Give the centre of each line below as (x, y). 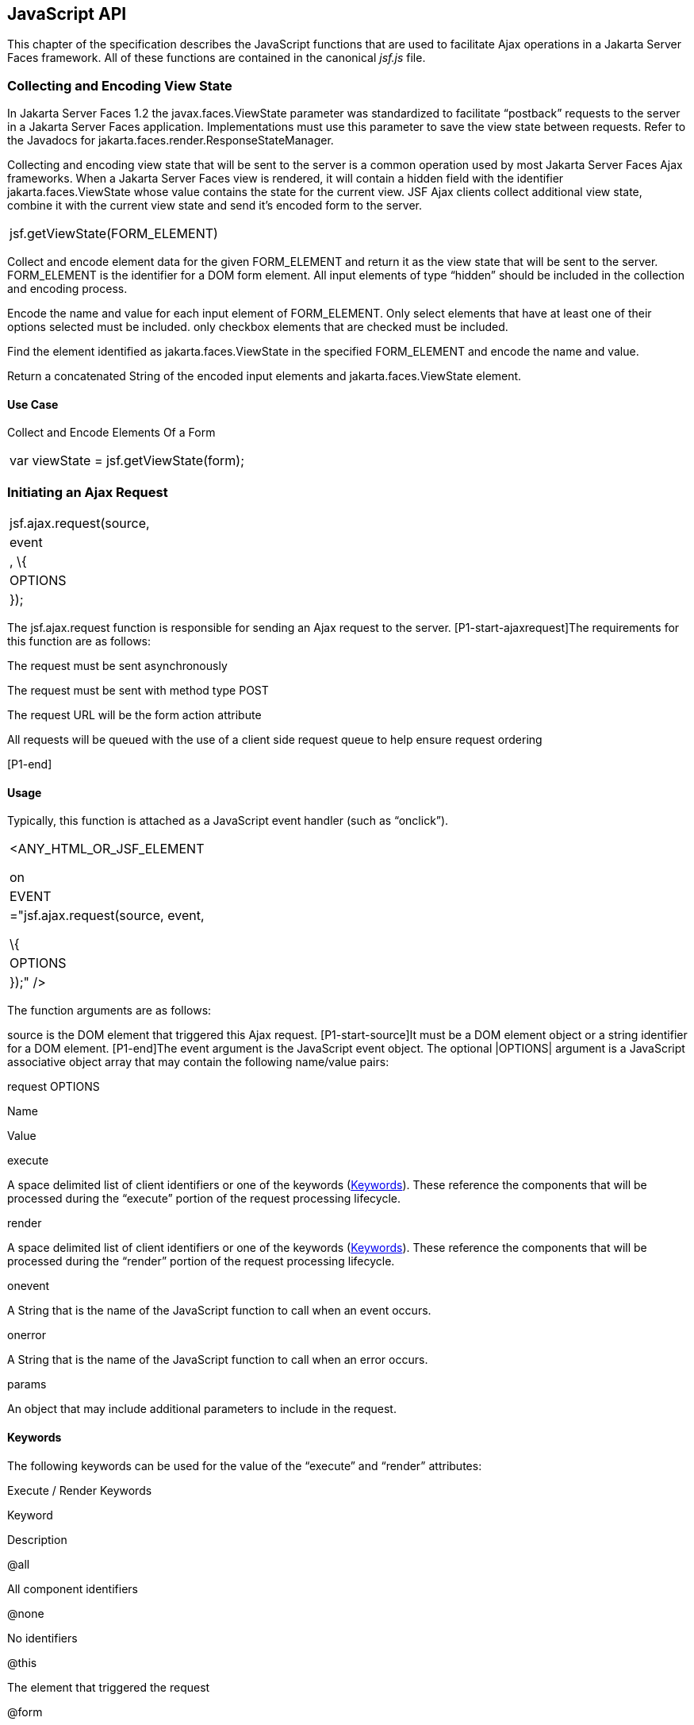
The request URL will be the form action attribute (134, 715)
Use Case (33, 404)
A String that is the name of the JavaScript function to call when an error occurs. (218, 1360)
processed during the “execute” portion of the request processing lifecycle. (204, 1199)
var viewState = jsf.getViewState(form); (127, 461)
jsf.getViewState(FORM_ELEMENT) (114, 234)
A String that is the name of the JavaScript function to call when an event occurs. (219, 1311)
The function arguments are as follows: (109, 1011)
